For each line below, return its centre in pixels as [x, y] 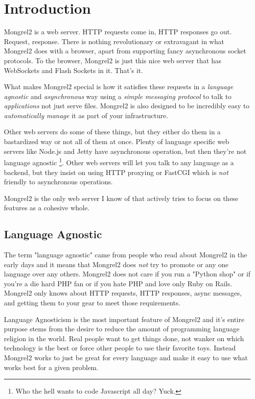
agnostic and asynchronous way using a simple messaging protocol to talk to [118, 96]
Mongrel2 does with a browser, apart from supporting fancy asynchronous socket [125, 51]
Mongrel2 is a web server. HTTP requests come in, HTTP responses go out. [118, 32]
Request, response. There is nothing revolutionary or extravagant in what [114, 41]
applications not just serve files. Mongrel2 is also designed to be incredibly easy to [127, 106]
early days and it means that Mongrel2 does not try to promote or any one [116, 264]
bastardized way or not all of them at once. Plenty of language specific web [117, 141]
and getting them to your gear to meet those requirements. [92, 303]
